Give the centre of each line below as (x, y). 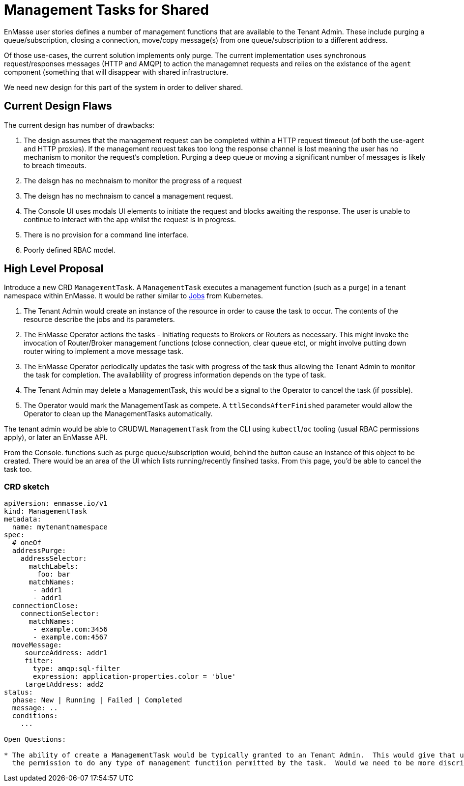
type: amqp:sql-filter (77, 669)
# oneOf (27, 543)
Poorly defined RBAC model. (70, 250)
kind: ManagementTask (45, 511)
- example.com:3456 (70, 629)
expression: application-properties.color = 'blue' (135, 677)
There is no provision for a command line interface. (106, 234)
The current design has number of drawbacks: (79, 125)
